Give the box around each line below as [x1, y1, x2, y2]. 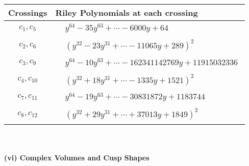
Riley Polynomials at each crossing [55, 7, 198, 18]
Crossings [8, 7, 47, 18]
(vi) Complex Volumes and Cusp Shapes [4, 152, 150, 162]
